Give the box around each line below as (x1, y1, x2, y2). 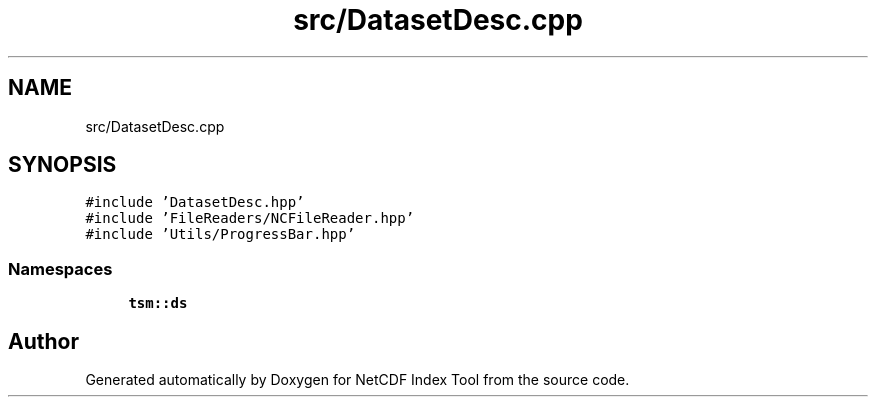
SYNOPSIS (8, 152, 117, 178)
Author (8, 328, 79, 354)
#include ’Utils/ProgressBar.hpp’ (85, 226, 356, 243)
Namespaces (8, 258, 113, 279)
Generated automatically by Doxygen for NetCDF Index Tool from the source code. (85, 371, 630, 389)
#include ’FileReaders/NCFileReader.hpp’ (85, 210, 415, 227)
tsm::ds (128, 295, 188, 312)
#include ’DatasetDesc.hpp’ (85, 194, 305, 211)
